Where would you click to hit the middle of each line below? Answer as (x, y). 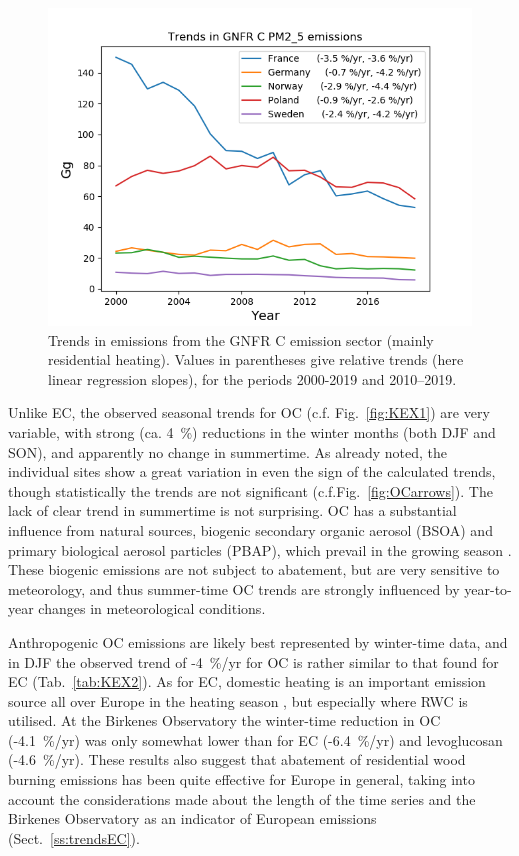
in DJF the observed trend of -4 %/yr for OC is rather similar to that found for (253, 661)
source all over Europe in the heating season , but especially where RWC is (238, 700)
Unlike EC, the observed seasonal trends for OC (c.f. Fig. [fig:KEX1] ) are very (249, 412)
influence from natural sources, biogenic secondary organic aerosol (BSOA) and (250, 529)
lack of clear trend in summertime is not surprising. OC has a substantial (232, 510)
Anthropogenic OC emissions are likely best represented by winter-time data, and (258, 641)
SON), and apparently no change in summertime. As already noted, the (227, 451)
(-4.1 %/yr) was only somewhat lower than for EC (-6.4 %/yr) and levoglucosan (255, 739)
